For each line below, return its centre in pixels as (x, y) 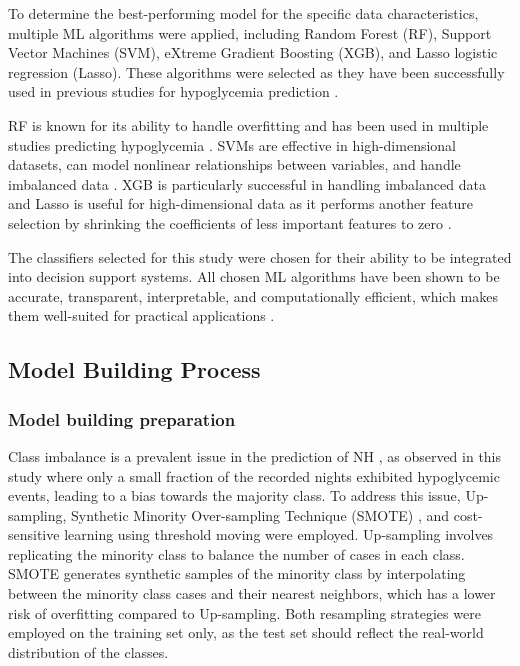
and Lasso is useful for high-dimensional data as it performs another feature (240, 203)
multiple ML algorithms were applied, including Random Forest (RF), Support (250, 32)
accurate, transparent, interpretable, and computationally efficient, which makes (253, 295)
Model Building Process (134, 369)
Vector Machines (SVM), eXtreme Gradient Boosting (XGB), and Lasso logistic (253, 52)
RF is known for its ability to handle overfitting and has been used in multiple (248, 124)
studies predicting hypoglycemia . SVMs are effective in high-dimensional (232, 144)
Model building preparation (122, 418)
